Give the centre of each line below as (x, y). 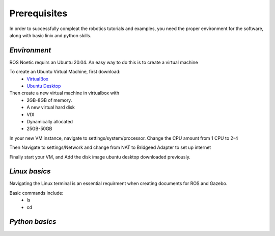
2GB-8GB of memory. (49, 100)
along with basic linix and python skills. (50, 35)
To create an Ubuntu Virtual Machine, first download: (65, 72)
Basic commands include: (36, 193)
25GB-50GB (39, 129)
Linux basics (30, 172)
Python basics (33, 222)
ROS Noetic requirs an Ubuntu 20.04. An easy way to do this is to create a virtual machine (104, 62)
